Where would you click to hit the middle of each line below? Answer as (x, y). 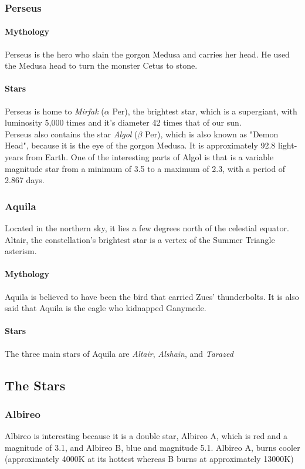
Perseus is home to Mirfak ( (55, 111)
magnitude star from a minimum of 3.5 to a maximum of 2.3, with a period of (145, 168)
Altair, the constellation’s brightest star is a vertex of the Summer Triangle (140, 239)
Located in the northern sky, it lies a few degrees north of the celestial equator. (147, 228)
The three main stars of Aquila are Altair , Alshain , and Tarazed (119, 353)
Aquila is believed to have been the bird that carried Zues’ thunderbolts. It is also (152, 296)
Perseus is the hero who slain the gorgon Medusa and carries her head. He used (147, 54)
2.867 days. (25, 180)
